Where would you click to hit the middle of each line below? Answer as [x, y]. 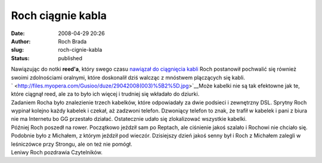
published [70, 58]
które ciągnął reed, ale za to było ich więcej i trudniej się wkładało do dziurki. [105, 94]
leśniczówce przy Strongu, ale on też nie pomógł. [72, 144]
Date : [18, 33]
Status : [20, 58]
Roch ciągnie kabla [59, 15]
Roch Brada [72, 41]
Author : [21, 41]
